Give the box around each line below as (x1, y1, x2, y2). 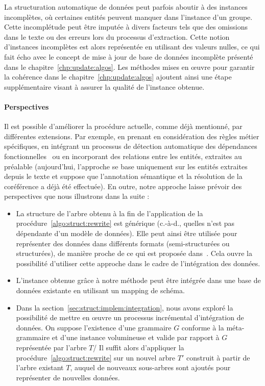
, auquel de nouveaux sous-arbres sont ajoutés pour (70, 362, 231, 373)
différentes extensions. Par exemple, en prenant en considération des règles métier (4, 131, 259, 141)
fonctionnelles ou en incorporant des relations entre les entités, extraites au (4, 150, 242, 161)
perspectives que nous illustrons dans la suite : (4, 191, 150, 201)
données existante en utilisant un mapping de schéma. (16, 285, 185, 296)
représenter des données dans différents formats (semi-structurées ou (16, 238, 230, 248)
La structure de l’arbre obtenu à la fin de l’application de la (16, 208, 203, 218)
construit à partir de (186, 352, 250, 363)
